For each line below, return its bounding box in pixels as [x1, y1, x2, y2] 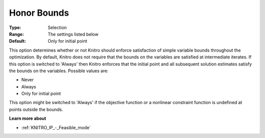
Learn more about [9, 115, 47, 121]
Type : [9, 25, 22, 30]
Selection [48, 25, 67, 30]
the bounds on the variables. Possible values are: [9, 68, 109, 74]
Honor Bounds [9, 7, 69, 18]
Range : [9, 31, 24, 37]
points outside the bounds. [9, 106, 63, 112]
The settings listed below [48, 31, 99, 37]
